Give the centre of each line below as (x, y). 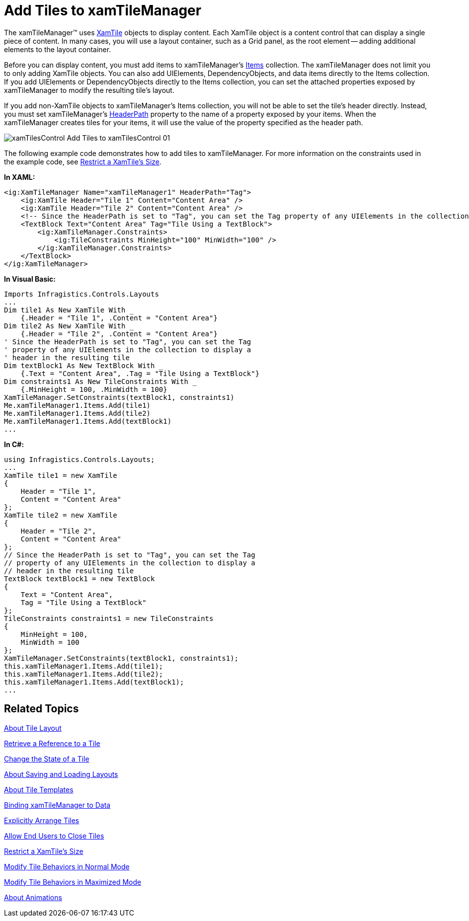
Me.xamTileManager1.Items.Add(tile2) (78, 413)
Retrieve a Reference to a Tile (52, 743)
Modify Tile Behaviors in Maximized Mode (73, 882)
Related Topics (41, 709)
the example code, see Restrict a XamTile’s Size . (83, 161)
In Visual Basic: (30, 279)
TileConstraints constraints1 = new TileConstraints (109, 618)
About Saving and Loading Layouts (61, 774)
